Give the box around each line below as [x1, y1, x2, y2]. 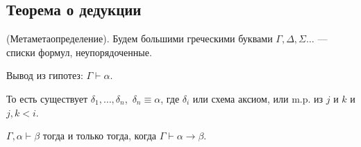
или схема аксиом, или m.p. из [192, 91, 324, 105]
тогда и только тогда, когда [42, 128, 157, 143]
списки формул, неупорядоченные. [6, 44, 152, 59]
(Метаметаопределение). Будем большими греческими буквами [6, 31, 273, 46]
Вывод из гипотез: [6, 68, 83, 83]
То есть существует [6, 91, 88, 105]
